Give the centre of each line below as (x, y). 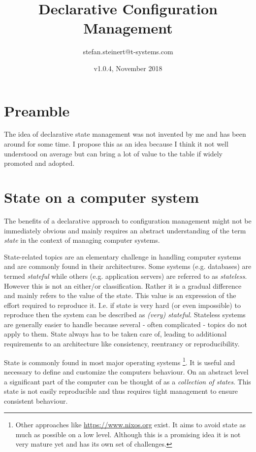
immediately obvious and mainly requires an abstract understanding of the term (125, 230)
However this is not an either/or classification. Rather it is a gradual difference (123, 285)
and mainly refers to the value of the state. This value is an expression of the (120, 295)
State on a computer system (101, 197)
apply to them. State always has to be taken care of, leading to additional (115, 334)
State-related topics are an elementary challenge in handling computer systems (123, 256)
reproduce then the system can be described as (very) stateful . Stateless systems (125, 315)
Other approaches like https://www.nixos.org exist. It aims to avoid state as (131, 425)
